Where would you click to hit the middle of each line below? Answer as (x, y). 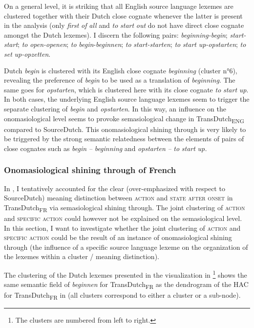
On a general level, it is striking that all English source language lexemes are (119, 6)
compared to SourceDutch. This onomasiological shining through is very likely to (125, 129)
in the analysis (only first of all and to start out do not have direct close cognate (124, 25)
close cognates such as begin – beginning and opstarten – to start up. (106, 148)
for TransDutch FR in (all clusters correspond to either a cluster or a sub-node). (122, 296)
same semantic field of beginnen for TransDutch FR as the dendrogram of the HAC (126, 285)
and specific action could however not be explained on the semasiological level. (123, 218)
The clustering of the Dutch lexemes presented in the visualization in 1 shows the (126, 274)
